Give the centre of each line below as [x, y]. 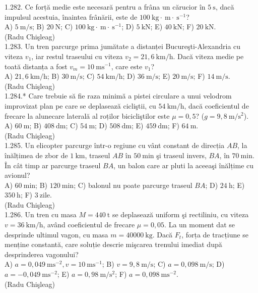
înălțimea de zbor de [36, 155]
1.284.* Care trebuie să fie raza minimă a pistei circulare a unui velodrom [118, 96]
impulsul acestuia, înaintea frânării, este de [71, 16]
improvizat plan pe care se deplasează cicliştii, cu [80, 105]
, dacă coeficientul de [216, 105]
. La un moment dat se [200, 225]
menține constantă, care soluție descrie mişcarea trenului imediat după [113, 244]
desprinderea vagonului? [42, 254]
